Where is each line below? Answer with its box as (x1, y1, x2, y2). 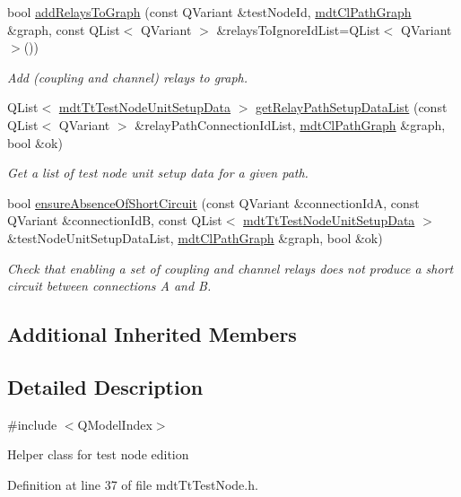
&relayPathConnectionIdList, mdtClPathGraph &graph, (135, 115, 446, 134)
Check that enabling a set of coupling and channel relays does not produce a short (7, 258, 454, 277)
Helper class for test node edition (7, 445, 189, 464)
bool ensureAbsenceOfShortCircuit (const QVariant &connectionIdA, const (7, 193, 420, 212)
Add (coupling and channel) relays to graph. (7, 67, 248, 86)
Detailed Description (7, 372, 204, 400)
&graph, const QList (7, 20, 120, 39)
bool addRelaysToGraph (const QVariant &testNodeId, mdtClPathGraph (7, 3, 412, 21)
